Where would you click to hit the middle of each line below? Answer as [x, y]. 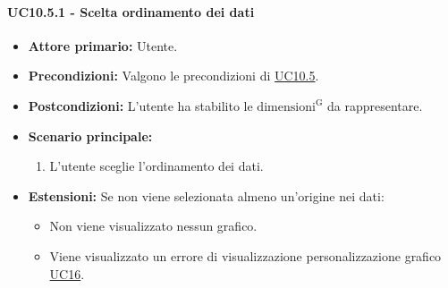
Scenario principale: [90, 136]
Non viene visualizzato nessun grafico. [153, 226]
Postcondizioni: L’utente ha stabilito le [140, 105]
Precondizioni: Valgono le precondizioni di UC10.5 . [173, 76]
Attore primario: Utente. [103, 45]
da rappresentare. [375, 105]
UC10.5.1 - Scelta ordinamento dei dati [131, 11]
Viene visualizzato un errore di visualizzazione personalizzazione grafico [245, 255]
